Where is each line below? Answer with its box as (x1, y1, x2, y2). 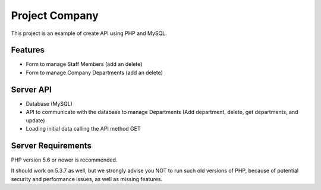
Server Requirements (11, 140, 92, 151)
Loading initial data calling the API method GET (26, 125, 141, 132)
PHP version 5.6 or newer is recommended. (11, 156, 118, 163)
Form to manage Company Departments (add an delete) (26, 69, 163, 76)
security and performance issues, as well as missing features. (11, 175, 163, 182)
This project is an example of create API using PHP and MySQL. (11, 30, 168, 37)
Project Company (11, 9, 99, 22)
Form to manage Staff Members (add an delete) (26, 61, 143, 68)
